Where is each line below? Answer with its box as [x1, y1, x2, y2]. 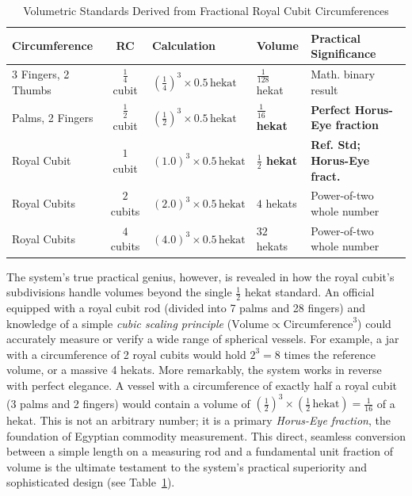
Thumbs [12, 81, 51, 97]
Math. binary [311, 66, 376, 82]
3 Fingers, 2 [12, 66, 70, 82]
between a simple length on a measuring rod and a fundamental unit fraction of [6, 443, 393, 460]
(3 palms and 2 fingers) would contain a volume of [6, 395, 250, 411]
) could [357, 315, 391, 331]
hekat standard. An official [244, 284, 375, 300]
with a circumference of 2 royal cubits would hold [6, 345, 246, 362]
